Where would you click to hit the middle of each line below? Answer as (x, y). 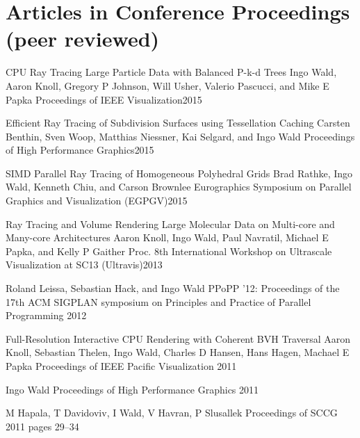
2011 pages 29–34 (42, 426)
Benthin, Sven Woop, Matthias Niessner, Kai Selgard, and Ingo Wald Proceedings (180, 136)
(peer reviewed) (83, 39)
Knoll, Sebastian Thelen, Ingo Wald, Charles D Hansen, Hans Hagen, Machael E (178, 352)
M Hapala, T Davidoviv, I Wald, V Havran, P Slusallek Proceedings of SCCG (172, 413)
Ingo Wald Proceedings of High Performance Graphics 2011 (132, 389)
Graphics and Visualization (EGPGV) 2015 (97, 201)
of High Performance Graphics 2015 (80, 150)
